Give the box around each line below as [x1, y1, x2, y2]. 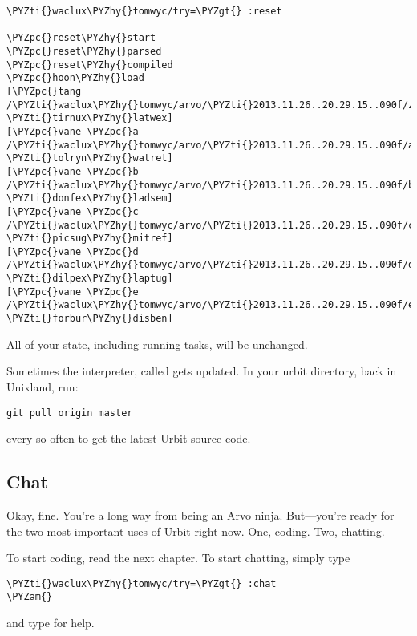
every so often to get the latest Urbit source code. [6, 430, 251, 447]
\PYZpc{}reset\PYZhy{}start [6, 32, 156, 44]
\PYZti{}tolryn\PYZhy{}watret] [6, 152, 173, 164]
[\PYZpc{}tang [6, 85, 82, 97]
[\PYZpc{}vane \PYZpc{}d [6, 245, 139, 257]
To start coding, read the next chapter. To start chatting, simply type [6, 549, 350, 566]
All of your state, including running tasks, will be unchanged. [6, 335, 308, 352]
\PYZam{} [6, 591, 53, 603]
